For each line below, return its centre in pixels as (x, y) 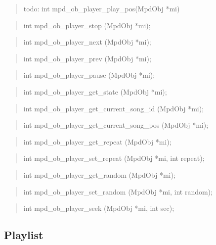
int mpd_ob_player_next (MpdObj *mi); (87, 42)
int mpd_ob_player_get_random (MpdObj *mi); (99, 174)
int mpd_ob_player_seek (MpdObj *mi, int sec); (99, 208)
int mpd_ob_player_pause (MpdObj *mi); (89, 75)
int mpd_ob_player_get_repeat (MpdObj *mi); (97, 141)
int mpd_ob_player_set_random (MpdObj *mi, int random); (118, 191)
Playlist (24, 235)
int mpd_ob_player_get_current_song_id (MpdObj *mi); (114, 108)
